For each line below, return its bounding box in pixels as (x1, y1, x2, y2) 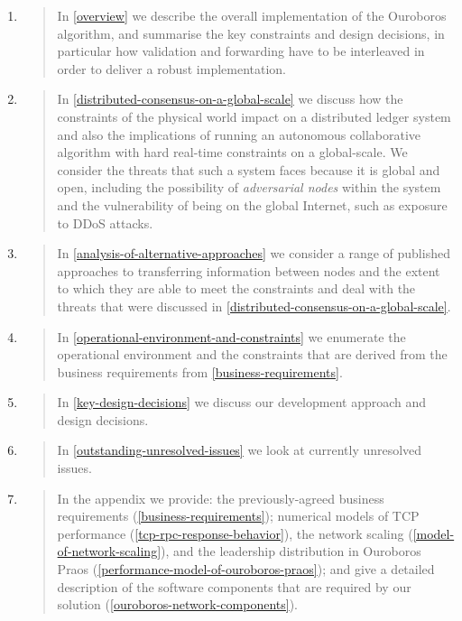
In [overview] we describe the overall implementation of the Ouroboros (57, 6, 447, 24)
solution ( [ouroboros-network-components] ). (57, 595, 298, 614)
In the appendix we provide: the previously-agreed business (57, 488, 384, 507)
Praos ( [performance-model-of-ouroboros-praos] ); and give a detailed (57, 560, 435, 579)
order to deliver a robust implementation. (57, 59, 287, 78)
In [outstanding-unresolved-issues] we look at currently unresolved (57, 440, 422, 459)
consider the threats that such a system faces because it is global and (57, 160, 440, 179)
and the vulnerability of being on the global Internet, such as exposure (57, 195, 448, 214)
